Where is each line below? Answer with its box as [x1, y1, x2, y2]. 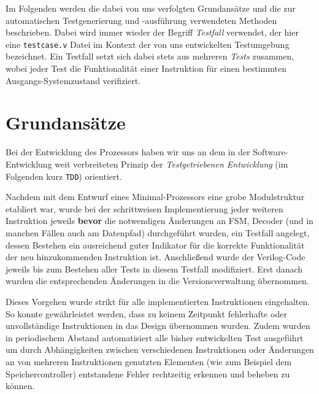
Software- [253, 145, 288, 158]
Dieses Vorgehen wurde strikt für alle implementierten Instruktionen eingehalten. [6, 295, 310, 307]
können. [6, 379, 35, 392]
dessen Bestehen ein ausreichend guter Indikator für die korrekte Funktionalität [6, 238, 305, 251]
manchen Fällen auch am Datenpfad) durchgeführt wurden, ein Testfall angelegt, [6, 226, 310, 239]
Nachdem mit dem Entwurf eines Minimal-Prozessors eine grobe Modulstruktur [6, 190, 305, 203]
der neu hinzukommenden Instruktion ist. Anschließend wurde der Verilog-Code [6, 250, 306, 263]
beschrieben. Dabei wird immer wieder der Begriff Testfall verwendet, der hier [6, 26, 299, 39]
